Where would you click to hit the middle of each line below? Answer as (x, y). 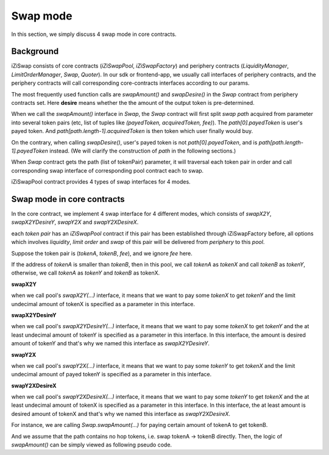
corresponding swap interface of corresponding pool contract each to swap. (108, 170)
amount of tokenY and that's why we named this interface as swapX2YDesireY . (111, 343)
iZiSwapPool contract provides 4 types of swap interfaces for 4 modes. (101, 182)
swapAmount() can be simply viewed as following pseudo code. (92, 445)
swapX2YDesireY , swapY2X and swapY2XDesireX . (75, 222)
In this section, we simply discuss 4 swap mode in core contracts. (94, 34)
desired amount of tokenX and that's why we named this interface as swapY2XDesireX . (121, 414)
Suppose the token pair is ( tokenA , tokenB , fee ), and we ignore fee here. (102, 253)
